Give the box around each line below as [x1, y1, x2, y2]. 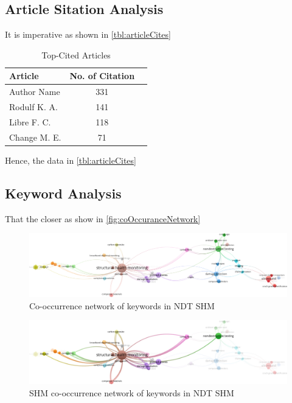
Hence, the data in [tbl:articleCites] [5, 153, 136, 166]
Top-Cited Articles [41, 48, 111, 61]
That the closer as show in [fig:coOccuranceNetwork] [5, 212, 201, 225]
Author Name [9, 85, 60, 98]
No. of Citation [69, 69, 135, 82]
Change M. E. [9, 130, 61, 143]
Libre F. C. [9, 115, 51, 128]
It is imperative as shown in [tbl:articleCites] [5, 28, 171, 41]
